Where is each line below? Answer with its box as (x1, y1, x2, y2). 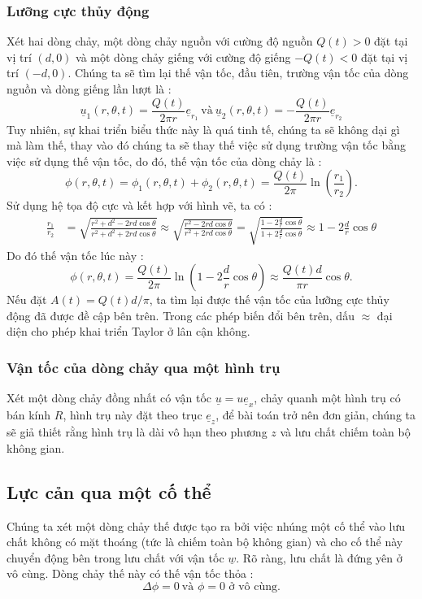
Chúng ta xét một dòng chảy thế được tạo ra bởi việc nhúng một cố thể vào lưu (7, 517, 406, 534)
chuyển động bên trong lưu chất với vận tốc (7, 549, 224, 566)
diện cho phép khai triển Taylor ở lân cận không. (7, 323, 250, 340)
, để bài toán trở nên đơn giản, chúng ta (215, 406, 415, 423)
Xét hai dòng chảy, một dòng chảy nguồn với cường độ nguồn (7, 33, 313, 50)
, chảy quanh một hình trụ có (254, 389, 401, 406)
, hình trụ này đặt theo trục (63, 406, 202, 423)
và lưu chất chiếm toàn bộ (280, 423, 411, 441)
